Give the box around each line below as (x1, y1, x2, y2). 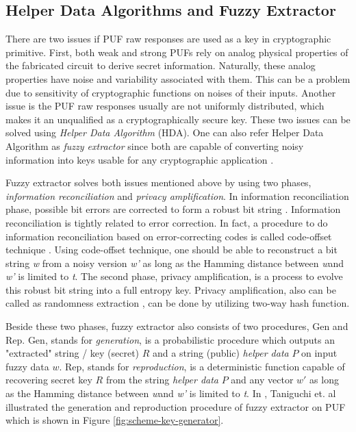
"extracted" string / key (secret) (5, 346, 140, 360)
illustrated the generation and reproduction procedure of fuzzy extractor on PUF (5, 399, 346, 414)
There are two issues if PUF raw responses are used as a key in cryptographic (5, 31, 331, 46)
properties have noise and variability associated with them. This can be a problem (5, 71, 351, 86)
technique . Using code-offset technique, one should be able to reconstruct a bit (5, 242, 338, 257)
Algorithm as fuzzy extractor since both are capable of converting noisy (5, 138, 304, 153)
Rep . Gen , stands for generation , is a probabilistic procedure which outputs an (5, 332, 335, 346)
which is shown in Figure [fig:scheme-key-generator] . (5, 413, 224, 427)
